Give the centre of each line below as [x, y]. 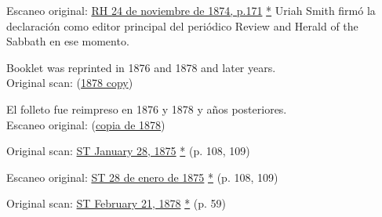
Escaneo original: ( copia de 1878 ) [86, 124]
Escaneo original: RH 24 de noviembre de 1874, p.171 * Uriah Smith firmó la [191, 10]
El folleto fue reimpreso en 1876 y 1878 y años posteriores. [147, 108]
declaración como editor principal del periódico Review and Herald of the [182, 25]
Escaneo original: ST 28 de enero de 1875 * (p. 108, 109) [142, 177]
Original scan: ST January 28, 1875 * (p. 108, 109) [128, 151]
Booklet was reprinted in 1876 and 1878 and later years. [141, 67]
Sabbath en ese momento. [68, 41]
